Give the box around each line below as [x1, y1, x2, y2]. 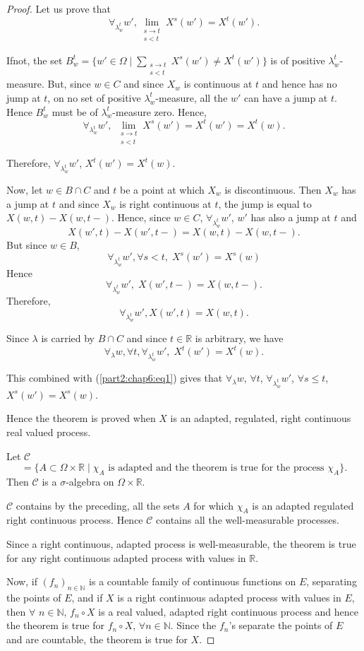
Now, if [6, 574, 37, 589]
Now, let [6, 182, 43, 197]
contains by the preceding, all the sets [16, 498, 180, 512]
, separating [306, 574, 357, 589]
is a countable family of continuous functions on [89, 574, 296, 589]
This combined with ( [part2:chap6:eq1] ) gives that [6, 370, 223, 385]
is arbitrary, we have [195, 331, 284, 346]
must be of [51, 104, 98, 119]
